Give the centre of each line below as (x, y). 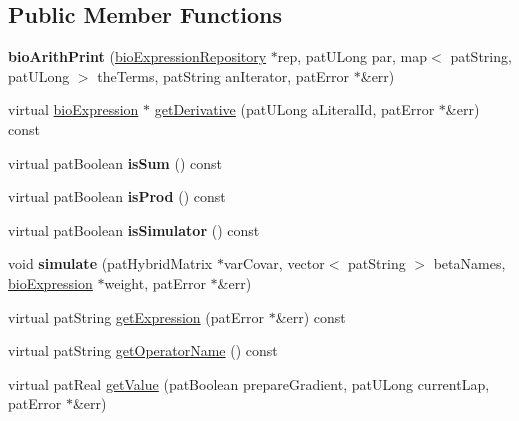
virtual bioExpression (73, 109)
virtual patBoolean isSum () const (115, 162)
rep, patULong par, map (352, 56)
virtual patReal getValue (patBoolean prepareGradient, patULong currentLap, (249, 383)
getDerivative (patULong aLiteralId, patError (294, 109)
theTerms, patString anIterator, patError (223, 75)
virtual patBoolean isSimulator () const (134, 229)
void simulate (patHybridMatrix (110, 263)
